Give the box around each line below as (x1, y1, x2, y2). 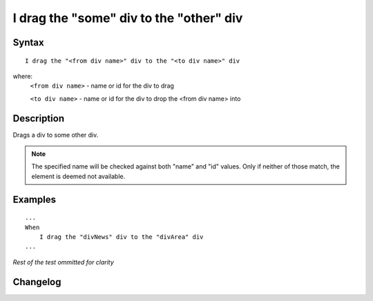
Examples (12, 193, 57, 205)
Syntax (12, 37, 44, 48)
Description (12, 113, 65, 124)
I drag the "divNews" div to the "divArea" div (39, 233, 204, 241)
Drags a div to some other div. (12, 130, 99, 139)
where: (12, 72, 33, 80)
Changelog (12, 276, 61, 288)
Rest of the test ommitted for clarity (12, 258, 114, 266)
